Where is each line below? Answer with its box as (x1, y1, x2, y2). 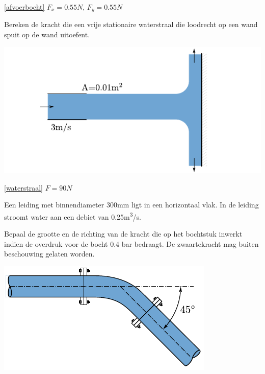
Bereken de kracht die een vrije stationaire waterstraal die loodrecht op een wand (4, 19, 258, 30)
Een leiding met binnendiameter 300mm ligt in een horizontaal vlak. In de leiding (4, 199, 259, 210)
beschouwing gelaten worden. (4, 248, 95, 259)
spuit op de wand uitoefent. (4, 29, 90, 40)
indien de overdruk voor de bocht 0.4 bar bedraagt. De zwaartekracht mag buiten (4, 238, 259, 249)
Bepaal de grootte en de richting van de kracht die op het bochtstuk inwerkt (4, 228, 243, 239)
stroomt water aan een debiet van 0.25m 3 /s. (4, 209, 141, 222)
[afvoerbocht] (4, 2, 45, 12)
